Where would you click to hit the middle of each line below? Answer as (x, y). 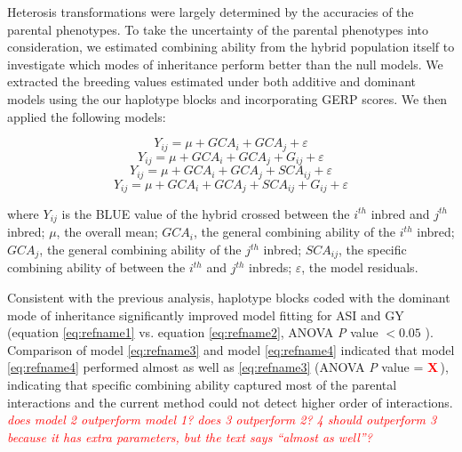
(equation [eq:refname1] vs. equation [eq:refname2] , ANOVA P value (193, 332)
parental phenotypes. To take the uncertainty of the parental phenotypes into (218, 29)
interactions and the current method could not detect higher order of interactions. (230, 402)
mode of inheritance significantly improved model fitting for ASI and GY (206, 315)
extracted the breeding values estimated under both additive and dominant (211, 81)
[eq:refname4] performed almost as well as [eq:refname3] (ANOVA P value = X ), (228, 367)
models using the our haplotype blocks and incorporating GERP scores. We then (227, 98)
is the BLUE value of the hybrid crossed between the (206, 213)
